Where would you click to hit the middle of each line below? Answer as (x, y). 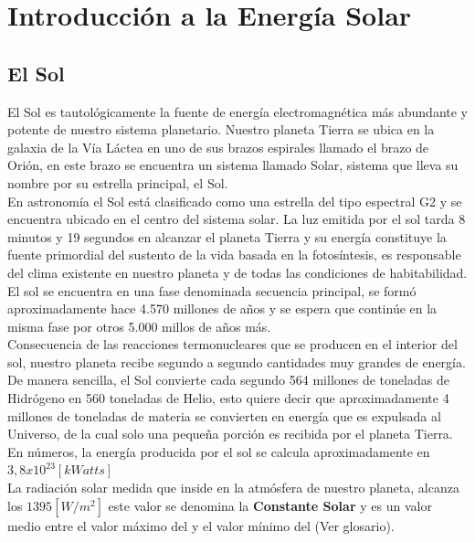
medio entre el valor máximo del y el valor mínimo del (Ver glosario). (201, 525)
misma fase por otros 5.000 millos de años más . (139, 326)
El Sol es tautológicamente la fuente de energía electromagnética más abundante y (237, 111)
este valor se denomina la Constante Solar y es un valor (270, 505)
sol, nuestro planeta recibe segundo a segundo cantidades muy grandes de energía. (237, 361)
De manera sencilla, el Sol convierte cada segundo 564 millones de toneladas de (228, 380)
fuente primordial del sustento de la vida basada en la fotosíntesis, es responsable (234, 255)
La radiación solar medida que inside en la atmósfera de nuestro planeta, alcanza (233, 488)
